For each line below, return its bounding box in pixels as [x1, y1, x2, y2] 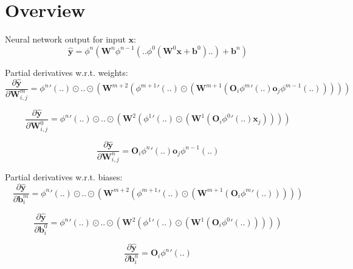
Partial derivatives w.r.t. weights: [5, 66, 128, 78]
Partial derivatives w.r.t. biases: [5, 171, 123, 183]
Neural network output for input [5, 33, 126, 46]
